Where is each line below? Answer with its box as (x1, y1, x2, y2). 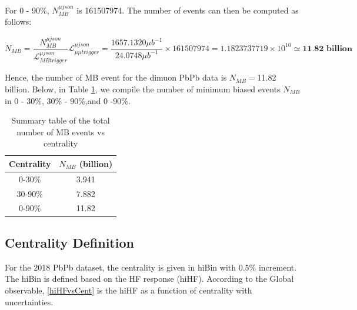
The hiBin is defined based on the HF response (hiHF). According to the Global (5, 272, 294, 285)
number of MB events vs (16, 125, 105, 138)
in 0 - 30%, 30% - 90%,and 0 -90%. (5, 94, 131, 106)
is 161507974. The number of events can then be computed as (76, 4, 299, 16)
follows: (5, 15, 32, 28)
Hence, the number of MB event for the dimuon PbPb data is (5, 71, 227, 84)
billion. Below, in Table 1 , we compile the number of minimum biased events (5, 82, 281, 95)
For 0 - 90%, (5, 4, 49, 16)
